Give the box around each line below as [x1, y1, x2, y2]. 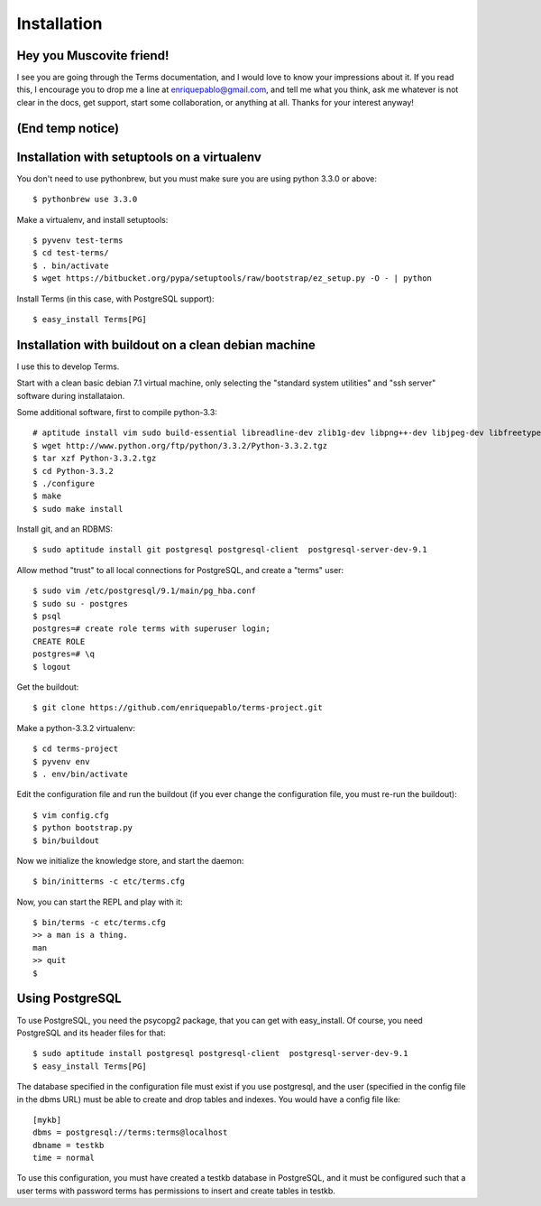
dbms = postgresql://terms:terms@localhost [32, 1127, 228, 1137]
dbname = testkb [32, 1140, 105, 1150]
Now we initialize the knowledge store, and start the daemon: [16, 855, 244, 866]
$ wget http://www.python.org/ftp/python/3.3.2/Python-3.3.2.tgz [32, 441, 328, 450]
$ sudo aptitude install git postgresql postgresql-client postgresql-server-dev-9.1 [32, 544, 427, 555]
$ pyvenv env [32, 756, 90, 766]
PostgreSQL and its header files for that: [16, 1027, 166, 1038]
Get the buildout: [16, 682, 79, 692]
